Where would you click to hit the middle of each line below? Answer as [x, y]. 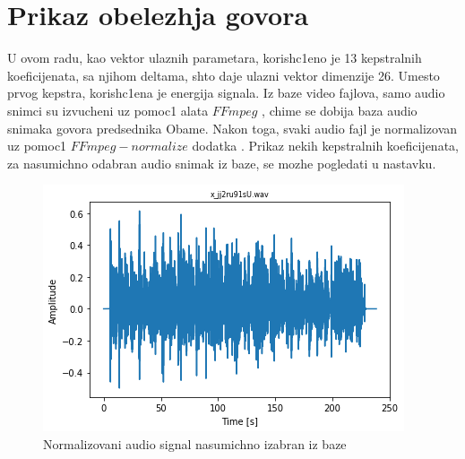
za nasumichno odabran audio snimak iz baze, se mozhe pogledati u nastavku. [222, 163]
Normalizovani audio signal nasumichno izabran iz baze [195, 443]
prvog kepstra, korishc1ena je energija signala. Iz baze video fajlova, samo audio [226, 93]
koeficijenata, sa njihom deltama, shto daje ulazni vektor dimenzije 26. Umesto [224, 75]
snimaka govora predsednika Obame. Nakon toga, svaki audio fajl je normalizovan [232, 128]
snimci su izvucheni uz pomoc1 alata [108, 110]
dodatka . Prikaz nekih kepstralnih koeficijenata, [325, 146]
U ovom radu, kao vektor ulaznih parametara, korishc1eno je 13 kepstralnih [215, 58]
